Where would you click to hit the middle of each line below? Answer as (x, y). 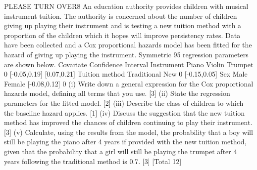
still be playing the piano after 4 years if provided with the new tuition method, (125, 142)
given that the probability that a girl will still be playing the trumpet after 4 (121, 151)
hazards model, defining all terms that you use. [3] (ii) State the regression (117, 93)
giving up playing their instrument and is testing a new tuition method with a (123, 25)
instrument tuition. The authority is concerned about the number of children (121, 16)
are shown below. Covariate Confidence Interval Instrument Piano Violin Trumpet (129, 64)
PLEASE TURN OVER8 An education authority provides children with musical (126, 6)
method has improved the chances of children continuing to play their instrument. (128, 122)
